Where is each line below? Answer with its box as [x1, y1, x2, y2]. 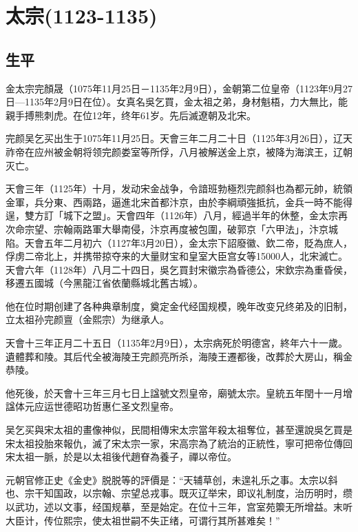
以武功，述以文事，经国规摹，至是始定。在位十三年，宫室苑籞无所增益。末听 [6, 500, 352, 514]
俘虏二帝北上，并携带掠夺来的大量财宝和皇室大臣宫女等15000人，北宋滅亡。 [6, 249, 348, 263]
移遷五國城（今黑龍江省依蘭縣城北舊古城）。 [6, 276, 203, 290]
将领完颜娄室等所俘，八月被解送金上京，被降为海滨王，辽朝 [82, 144, 352, 158]
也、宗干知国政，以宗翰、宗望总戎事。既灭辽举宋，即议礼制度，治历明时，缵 [6, 486, 352, 500]
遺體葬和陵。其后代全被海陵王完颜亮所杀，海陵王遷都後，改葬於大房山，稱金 [6, 349, 352, 363]
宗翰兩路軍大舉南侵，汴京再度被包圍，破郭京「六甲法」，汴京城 [53, 221, 338, 236]
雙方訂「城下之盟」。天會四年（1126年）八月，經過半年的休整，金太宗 [24, 208, 338, 223]
